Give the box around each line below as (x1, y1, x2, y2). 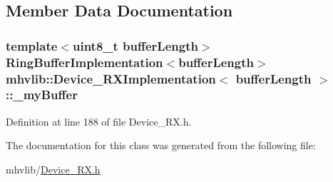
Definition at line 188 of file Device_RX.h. (6, 113, 192, 128)
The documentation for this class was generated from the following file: (6, 138, 316, 153)
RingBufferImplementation (6, 53, 163, 71)
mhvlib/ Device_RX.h (6, 161, 101, 176)
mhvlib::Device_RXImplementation (6, 69, 216, 87)
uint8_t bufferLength (72, 36, 198, 54)
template (6, 36, 58, 54)
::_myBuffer (6, 86, 78, 103)
